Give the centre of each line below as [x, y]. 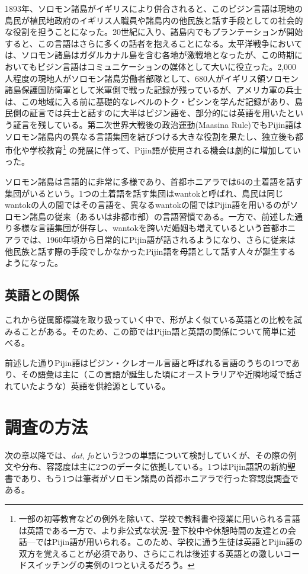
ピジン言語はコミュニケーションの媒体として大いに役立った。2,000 [167, 66]
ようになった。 [34, 263]
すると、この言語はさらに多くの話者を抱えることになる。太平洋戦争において [154, 43]
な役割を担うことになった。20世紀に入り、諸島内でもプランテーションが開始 [154, 32]
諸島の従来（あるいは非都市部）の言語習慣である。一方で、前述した [162, 216]
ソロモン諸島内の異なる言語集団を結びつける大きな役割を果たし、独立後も [150, 136]
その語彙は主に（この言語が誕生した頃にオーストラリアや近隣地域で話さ [162, 374]
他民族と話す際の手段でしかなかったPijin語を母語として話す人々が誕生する [150, 251]
